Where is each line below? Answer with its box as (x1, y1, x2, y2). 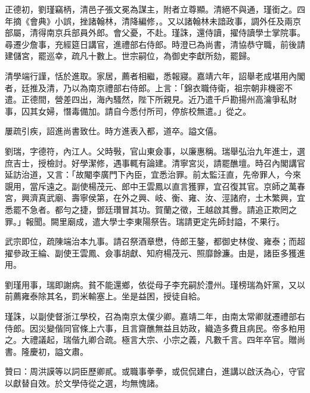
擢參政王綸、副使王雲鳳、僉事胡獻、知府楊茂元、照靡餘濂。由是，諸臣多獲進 (5, 246, 305, 259)
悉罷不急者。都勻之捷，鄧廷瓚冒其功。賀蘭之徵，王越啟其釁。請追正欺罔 (5, 203, 289, 215)
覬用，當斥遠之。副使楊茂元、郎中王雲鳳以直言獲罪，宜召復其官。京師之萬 (5, 180, 297, 192)
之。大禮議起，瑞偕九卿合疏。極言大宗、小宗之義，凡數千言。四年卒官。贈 (5, 333, 297, 346)
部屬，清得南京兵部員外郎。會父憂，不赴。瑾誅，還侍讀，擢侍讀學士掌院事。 (5, 26, 305, 39)
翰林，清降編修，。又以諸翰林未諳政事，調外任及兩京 (96, 14, 301, 27)
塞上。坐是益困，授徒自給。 (96, 290, 205, 302)
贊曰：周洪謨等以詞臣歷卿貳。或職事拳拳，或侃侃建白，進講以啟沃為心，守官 (5, 365, 305, 377)
